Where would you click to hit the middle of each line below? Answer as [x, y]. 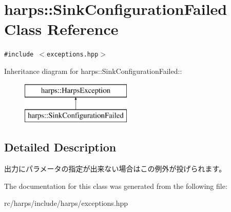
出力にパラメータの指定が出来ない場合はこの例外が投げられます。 [115, 168]
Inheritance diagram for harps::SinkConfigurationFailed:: [93, 71]
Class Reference [61, 29]
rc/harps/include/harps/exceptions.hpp [66, 203]
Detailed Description [60, 147]
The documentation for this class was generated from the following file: [116, 186]
